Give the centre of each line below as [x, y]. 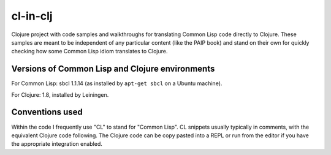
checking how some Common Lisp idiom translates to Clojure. [89, 51]
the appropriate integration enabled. [57, 144]
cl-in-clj [32, 16]
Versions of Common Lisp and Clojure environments [113, 69]
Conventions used [47, 112]
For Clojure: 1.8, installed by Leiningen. [60, 94]
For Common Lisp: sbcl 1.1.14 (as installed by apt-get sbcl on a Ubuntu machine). [117, 83]
